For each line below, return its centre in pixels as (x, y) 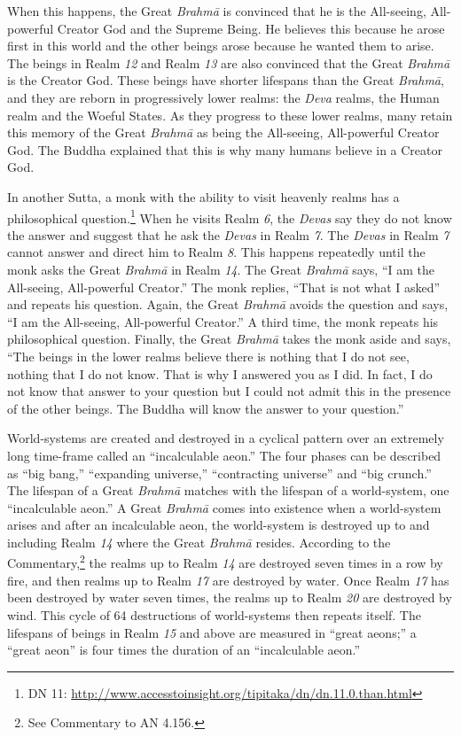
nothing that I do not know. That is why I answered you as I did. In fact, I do (220, 373)
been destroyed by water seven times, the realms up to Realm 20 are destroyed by (230, 597)
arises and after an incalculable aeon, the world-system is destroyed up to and (219, 525)
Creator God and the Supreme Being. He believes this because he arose (251, 28)
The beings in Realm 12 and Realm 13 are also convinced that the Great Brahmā (229, 62)
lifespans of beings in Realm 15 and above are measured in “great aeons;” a (212, 632)
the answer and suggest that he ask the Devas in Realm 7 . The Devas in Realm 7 (228, 234)
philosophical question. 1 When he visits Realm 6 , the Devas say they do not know (230, 216)
